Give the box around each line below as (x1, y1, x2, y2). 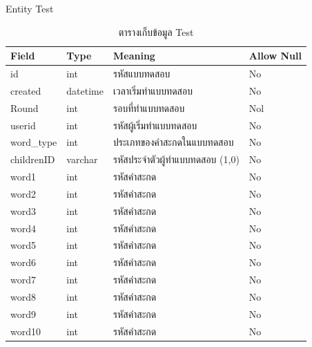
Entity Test (6, 1, 54, 15)
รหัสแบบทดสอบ (113, 66, 170, 81)
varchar (66, 152, 98, 167)
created (10, 83, 41, 97)
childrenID (10, 152, 55, 167)
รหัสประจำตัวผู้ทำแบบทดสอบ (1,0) (113, 152, 240, 167)
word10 (10, 323, 41, 338)
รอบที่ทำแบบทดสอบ (113, 100, 185, 115)
